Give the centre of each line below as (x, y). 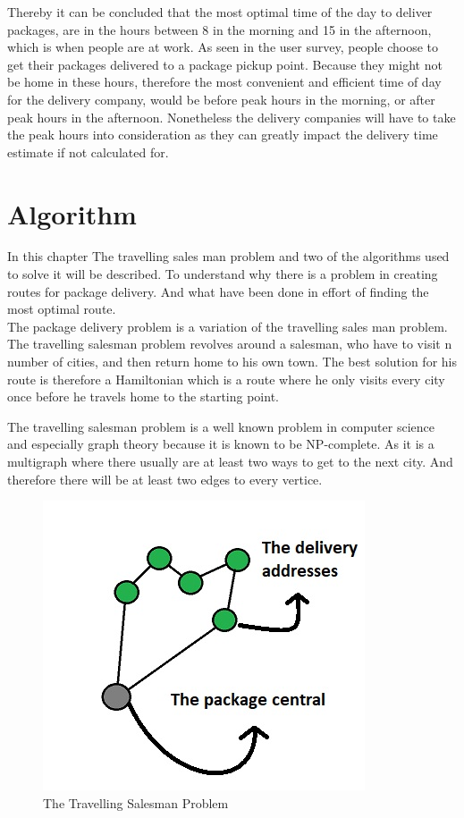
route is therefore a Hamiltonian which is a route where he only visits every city (226, 379)
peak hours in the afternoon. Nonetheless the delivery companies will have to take (232, 117)
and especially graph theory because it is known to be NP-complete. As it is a (221, 444)
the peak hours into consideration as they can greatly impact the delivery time (223, 135)
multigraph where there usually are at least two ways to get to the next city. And (230, 461)
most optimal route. (62, 309)
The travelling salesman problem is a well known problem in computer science (221, 426)
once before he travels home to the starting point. (143, 396)
